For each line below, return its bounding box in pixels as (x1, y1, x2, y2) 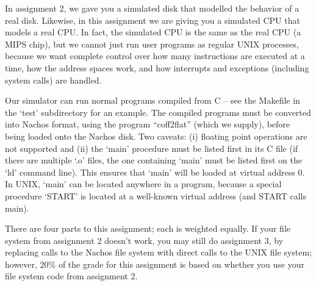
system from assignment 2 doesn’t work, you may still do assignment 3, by (5, 234, 284, 246)
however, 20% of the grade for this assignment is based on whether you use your (5, 257, 305, 270)
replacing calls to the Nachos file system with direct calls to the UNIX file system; (5, 246, 312, 259)
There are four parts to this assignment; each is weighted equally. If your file (5, 222, 291, 235)
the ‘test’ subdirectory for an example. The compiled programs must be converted (5, 105, 311, 118)
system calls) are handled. (5, 73, 102, 86)
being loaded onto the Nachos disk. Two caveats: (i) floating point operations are (5, 129, 307, 142)
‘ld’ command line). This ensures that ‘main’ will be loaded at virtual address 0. (5, 165, 305, 178)
